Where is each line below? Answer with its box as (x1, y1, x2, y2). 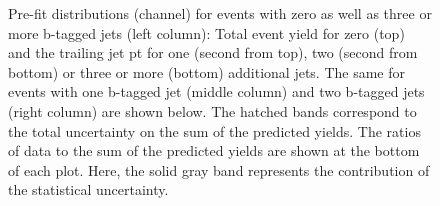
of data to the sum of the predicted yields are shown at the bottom (8, 140, 420, 161)
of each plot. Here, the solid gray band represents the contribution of (8, 159, 430, 180)
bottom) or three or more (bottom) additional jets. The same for (8, 61, 406, 82)
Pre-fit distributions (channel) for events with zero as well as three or (8, 3, 432, 23)
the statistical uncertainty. (8, 179, 169, 200)
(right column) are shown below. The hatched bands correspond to (8, 100, 417, 121)
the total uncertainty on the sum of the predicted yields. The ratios (8, 120, 421, 141)
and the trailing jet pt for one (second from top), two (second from (8, 42, 418, 63)
